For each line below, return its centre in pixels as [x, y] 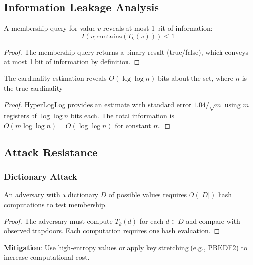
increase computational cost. [47, 257]
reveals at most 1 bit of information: [158, 28]
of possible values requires [148, 195]
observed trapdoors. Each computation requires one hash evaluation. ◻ [112, 230]
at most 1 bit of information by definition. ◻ [72, 61]
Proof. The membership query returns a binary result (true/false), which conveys [126, 52]
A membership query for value [50, 28]
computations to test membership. [56, 204]
